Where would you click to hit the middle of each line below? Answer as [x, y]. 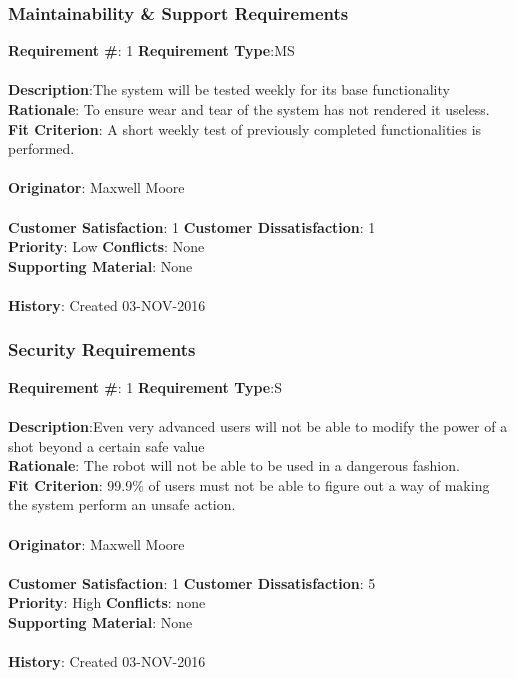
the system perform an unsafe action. [122, 504]
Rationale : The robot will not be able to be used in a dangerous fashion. [234, 465]
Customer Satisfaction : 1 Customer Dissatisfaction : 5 [192, 582]
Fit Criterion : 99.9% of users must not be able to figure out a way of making [249, 484]
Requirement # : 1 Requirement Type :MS [151, 50]
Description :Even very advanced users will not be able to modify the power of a [258, 425]
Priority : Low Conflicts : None [106, 246]
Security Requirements [102, 349]
